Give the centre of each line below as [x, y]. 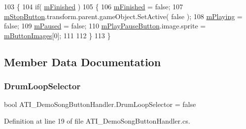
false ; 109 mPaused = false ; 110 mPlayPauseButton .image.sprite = [105, 26]
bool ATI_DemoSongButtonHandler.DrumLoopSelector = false [100, 104]
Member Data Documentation [83, 62]
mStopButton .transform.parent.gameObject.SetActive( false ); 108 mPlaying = [123, 16]
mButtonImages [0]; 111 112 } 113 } [57, 35]
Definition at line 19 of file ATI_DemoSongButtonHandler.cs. [97, 120]
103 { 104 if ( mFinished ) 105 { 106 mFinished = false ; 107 [94, 6]
